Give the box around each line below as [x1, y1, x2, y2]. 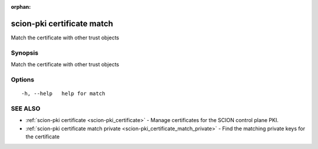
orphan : [11, 4, 31, 10]
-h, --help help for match [21, 90, 105, 97]
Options [11, 75, 35, 83]
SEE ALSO [11, 104, 41, 113]
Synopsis [11, 49, 38, 57]
